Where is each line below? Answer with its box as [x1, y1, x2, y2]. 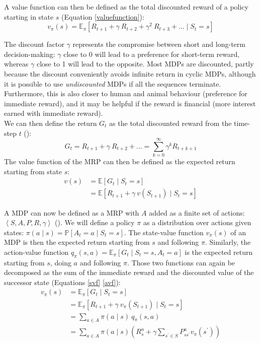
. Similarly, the [205, 237, 251, 247]
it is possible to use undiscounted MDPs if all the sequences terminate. [4, 78, 221, 89]
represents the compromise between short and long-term [72, 39, 245, 49]
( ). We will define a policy [55, 217, 135, 228]
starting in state [4, 11, 54, 22]
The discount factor [4, 39, 64, 49]
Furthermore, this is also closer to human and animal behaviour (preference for [4, 88, 247, 99]
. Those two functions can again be [127, 257, 235, 267]
